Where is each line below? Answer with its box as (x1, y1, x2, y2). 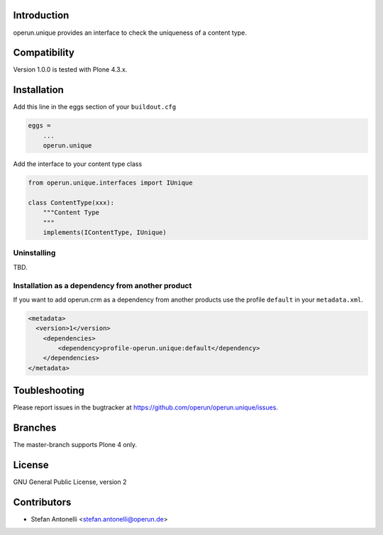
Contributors (13, 496, 72, 508)
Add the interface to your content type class (13, 160, 143, 168)
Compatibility (13, 47, 74, 59)
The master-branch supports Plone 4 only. (13, 441, 138, 449)
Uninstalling (13, 248, 56, 258)
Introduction (13, 9, 70, 21)
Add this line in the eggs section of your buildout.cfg (13, 103, 177, 111)
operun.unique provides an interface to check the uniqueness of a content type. (13, 28, 248, 37)
